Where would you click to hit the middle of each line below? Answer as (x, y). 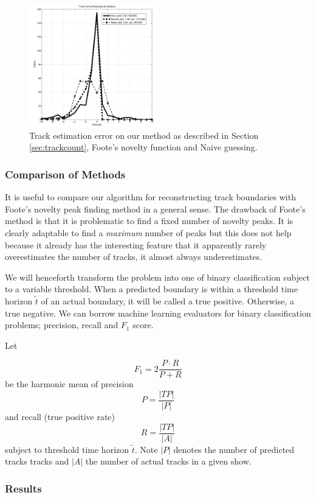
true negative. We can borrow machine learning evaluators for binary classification (158, 313)
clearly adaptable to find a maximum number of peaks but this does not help (148, 232)
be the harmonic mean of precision (69, 384)
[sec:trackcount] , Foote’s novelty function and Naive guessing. (143, 147)
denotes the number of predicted (234, 449)
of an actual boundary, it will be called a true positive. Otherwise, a (167, 300)
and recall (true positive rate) (60, 417)
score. (143, 325)
